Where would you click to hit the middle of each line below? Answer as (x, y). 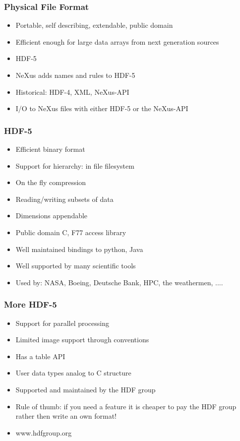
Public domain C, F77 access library (71, 232)
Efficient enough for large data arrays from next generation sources (117, 41)
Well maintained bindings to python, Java (79, 249)
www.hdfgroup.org (44, 432)
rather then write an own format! (66, 416)
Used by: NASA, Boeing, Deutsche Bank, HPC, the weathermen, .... (119, 282)
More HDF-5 (30, 304)
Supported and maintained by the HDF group (86, 389)
